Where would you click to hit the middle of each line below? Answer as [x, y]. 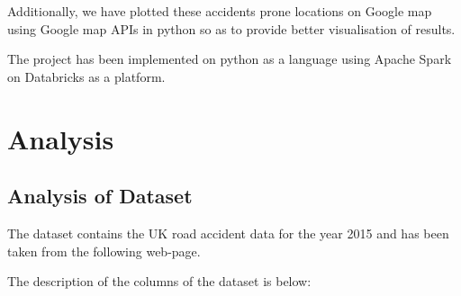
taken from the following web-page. [104, 251]
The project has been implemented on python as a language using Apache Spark [230, 59]
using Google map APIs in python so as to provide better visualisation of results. [231, 28]
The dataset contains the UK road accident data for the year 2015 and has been [228, 233]
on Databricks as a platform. [86, 76]
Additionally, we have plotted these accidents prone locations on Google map [220, 11]
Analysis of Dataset [100, 196]
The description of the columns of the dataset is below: [159, 281]
